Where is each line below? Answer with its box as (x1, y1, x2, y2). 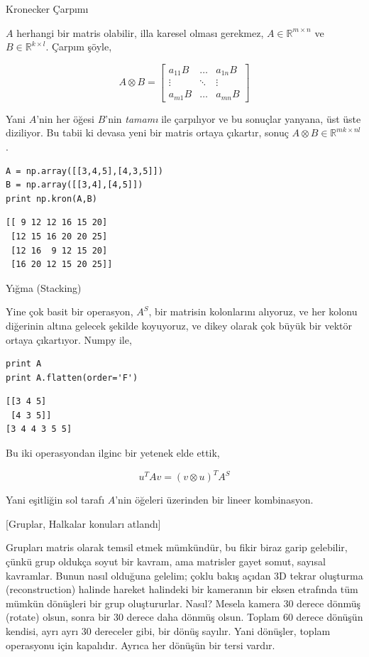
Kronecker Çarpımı (6, 1, 89, 16)
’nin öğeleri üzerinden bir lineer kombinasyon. (115, 492, 314, 507)
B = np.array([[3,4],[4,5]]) (6, 180, 143, 190)
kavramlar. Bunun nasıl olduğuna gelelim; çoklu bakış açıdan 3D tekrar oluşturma (6, 568, 363, 582)
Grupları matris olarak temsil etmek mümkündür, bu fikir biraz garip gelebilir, (6, 540, 348, 555)
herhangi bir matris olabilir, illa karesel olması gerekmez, (16, 25, 264, 40)
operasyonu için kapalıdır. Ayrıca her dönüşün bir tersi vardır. (6, 637, 275, 652)
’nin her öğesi (36, 111, 94, 126)
